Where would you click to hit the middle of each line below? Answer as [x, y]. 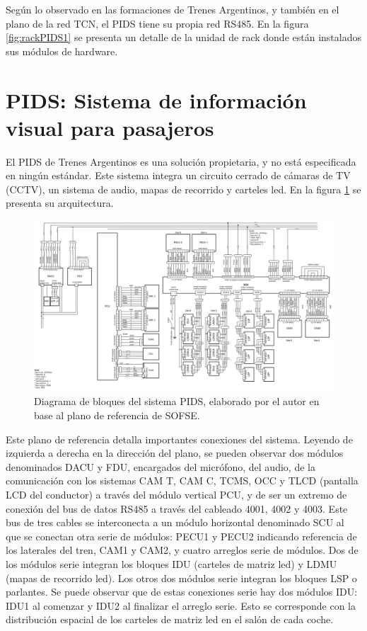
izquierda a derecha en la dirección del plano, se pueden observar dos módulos [175, 453]
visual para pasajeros [110, 127]
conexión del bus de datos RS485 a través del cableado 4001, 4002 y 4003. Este [177, 508]
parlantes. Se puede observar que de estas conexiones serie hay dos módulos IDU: [182, 592]
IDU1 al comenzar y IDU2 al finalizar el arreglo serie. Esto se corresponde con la [181, 605]
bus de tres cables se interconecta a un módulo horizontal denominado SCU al [175, 522]
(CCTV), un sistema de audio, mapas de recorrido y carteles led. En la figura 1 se [183, 189]
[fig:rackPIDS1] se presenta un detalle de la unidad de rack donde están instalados [183, 37]
